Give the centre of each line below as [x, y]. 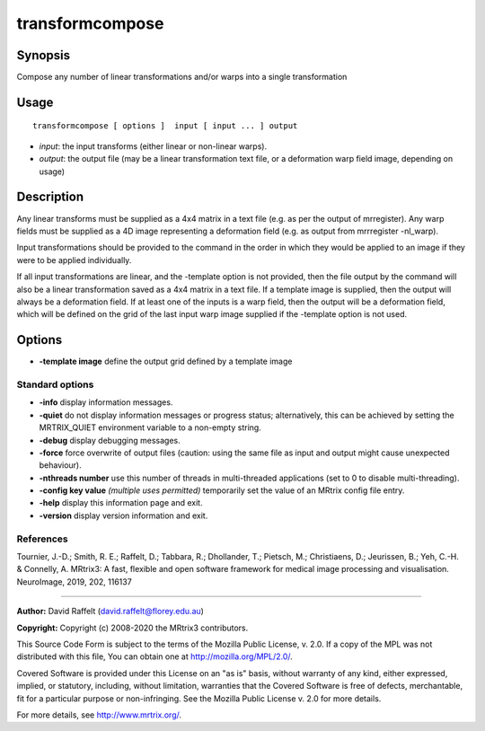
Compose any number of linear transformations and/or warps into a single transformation [182, 77]
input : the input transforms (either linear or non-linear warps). [153, 146]
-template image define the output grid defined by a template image [166, 361]
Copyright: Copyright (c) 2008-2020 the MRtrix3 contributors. [132, 628]
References [42, 539]
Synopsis [44, 55]
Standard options [55, 384]
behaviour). [61, 465]
